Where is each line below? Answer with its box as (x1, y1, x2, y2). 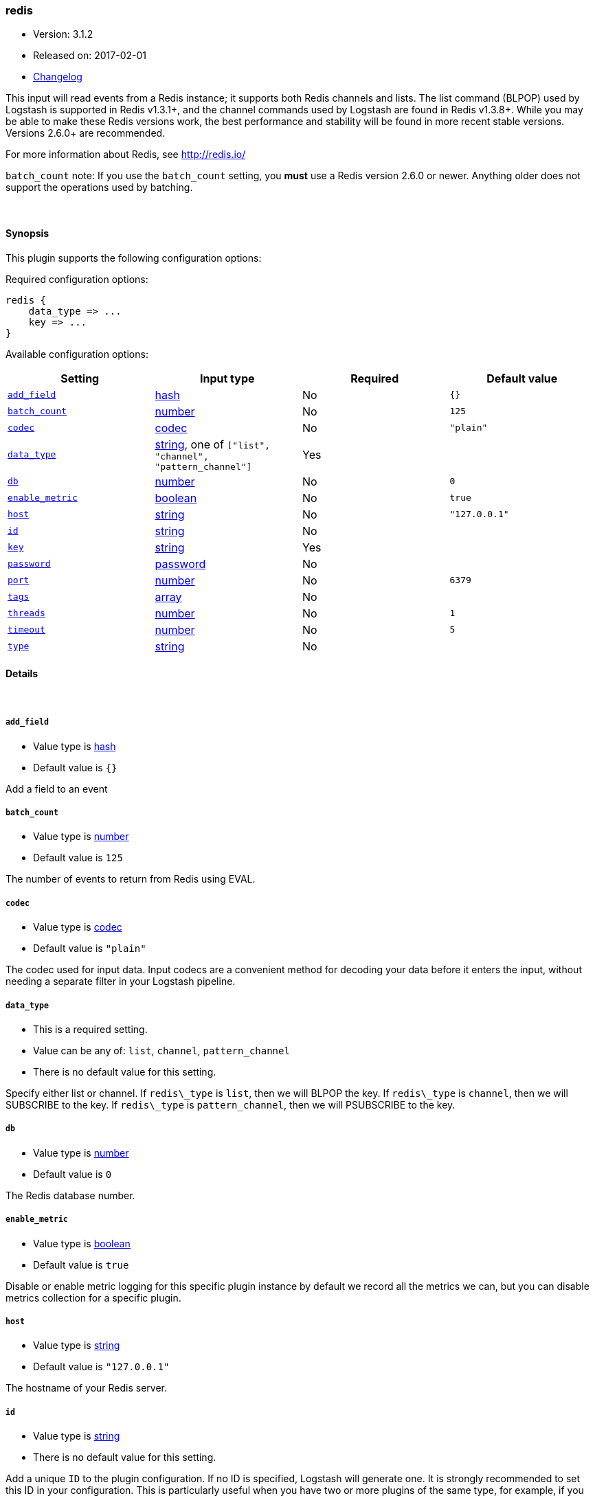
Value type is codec (33, 921, 122, 933)
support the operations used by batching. (5, 181, 193, 194)
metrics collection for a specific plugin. (5, 1291, 181, 1304)
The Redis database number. (5, 1189, 135, 1201)
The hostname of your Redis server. (5, 1382, 168, 1394)
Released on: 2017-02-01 (33, 49, 146, 62)
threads (8, 608, 45, 619)
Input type (199, 371, 255, 385)
